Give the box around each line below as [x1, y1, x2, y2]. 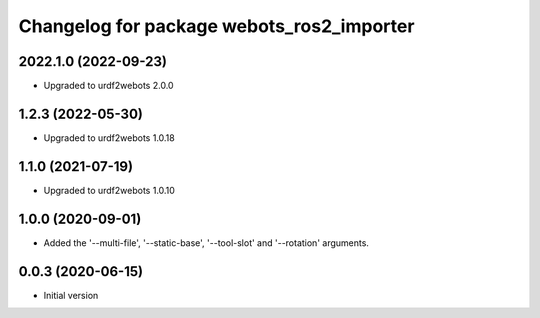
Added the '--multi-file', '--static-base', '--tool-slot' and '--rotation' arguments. [43, 236, 370, 249]
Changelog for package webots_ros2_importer [18, 15, 415, 37]
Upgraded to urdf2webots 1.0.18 [43, 131, 175, 144]
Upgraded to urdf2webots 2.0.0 [43, 80, 174, 92]
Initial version [43, 289, 99, 301]
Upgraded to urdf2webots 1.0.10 [43, 184, 175, 196]
